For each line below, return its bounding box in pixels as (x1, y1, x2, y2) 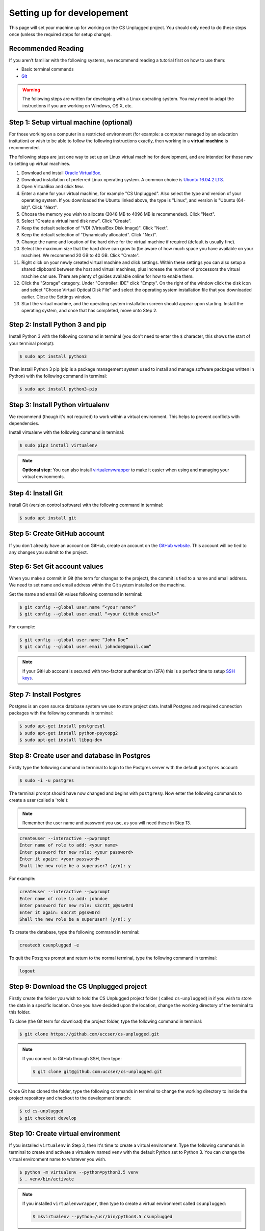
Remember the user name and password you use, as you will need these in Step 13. (22, 820, 191, 826)
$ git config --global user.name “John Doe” (19, 637, 129, 643)
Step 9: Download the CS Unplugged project (9, 982, 147, 991)
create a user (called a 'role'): (9, 797, 69, 803)
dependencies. (9, 421, 39, 426)
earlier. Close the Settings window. (21, 293, 92, 300)
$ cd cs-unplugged (19, 1108, 64, 1114)
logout (19, 968, 35, 973)
